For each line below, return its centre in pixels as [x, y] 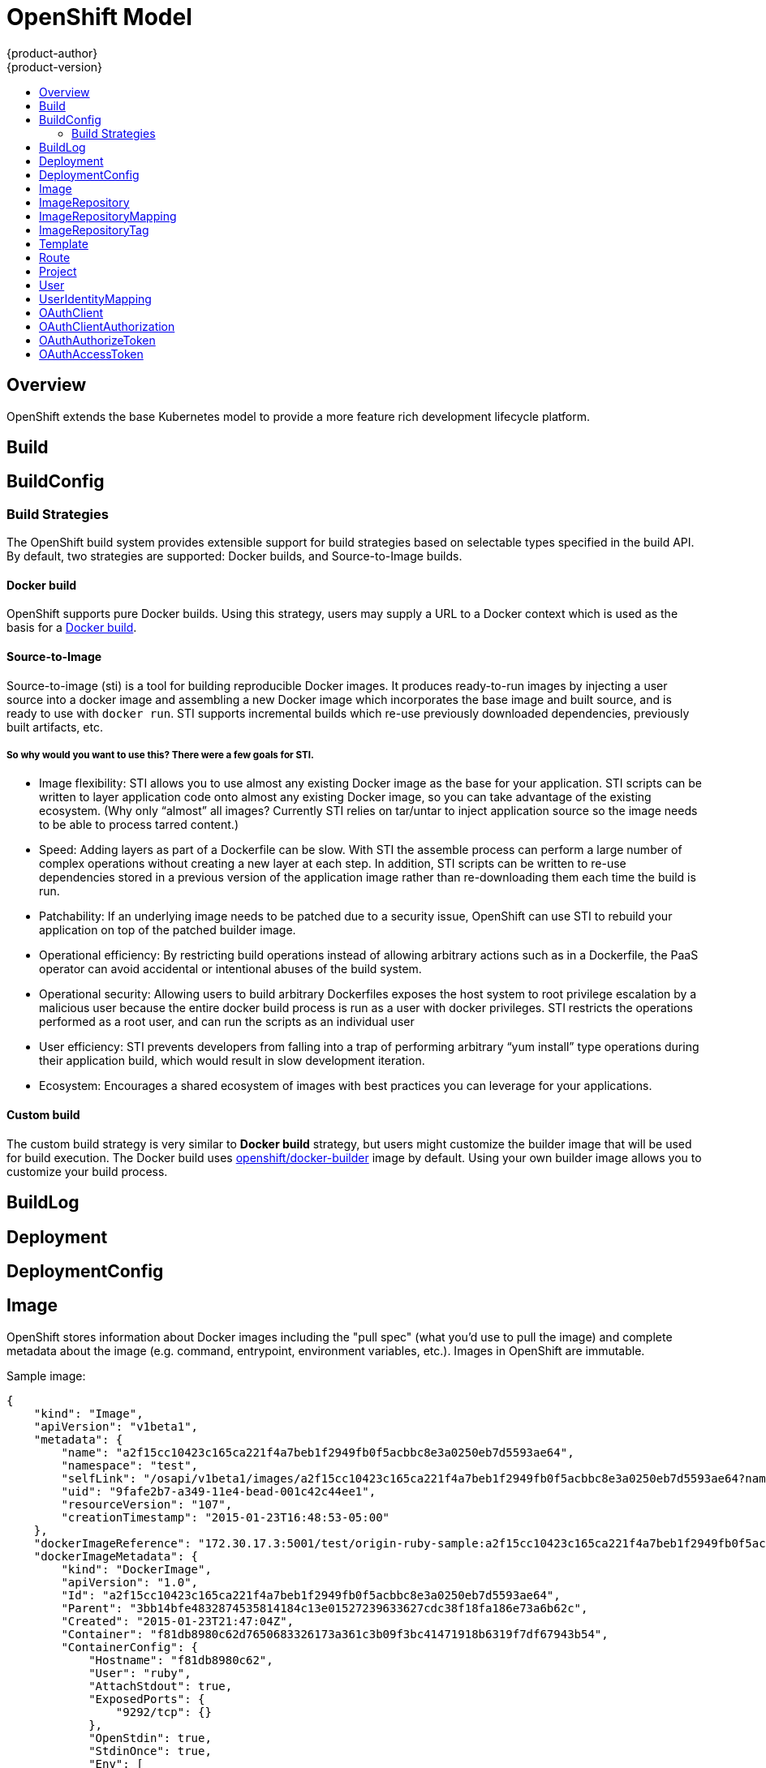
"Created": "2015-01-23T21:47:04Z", [178, 1621]
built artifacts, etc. [55, 727]
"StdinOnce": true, [150, 1751]
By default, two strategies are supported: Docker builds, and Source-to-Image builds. [235, 556]
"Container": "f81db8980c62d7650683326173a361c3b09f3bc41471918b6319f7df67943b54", [335, 1634]
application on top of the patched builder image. [168, 930]
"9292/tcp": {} [164, 1712]
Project [58, 271]
